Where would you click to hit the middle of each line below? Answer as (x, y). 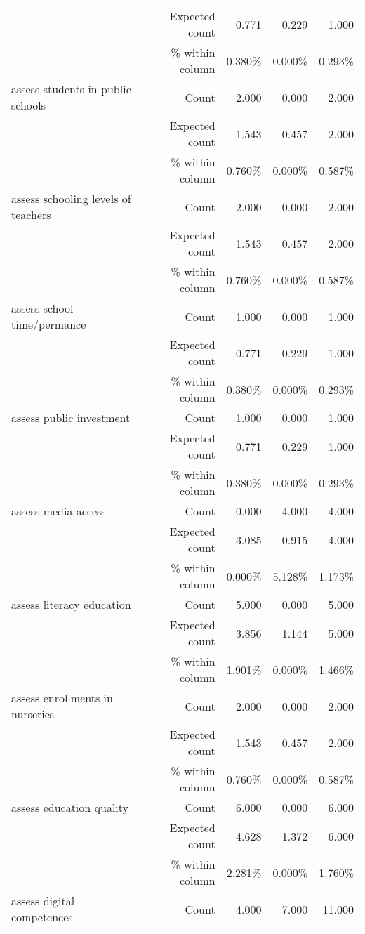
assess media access (59, 511)
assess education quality (70, 807)
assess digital (43, 901)
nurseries (33, 714)
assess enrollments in (62, 698)
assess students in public (71, 89)
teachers (31, 215)
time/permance (49, 324)
